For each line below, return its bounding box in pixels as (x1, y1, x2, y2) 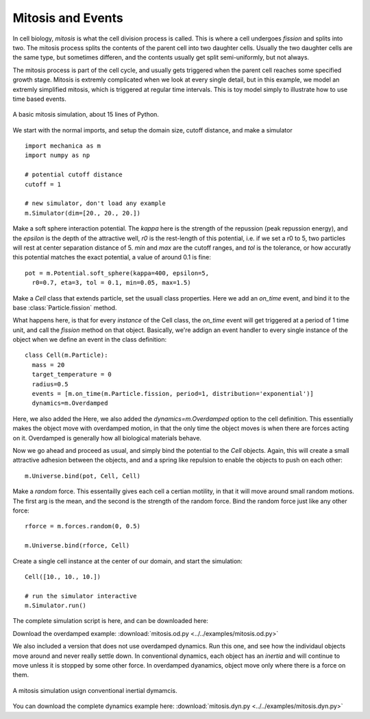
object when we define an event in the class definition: (12, 335, 167, 344)
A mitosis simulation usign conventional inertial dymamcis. (12, 686, 177, 694)
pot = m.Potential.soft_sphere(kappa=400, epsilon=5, (25, 269, 209, 277)
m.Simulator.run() (25, 602, 87, 610)
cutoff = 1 (25, 180, 62, 188)
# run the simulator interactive (25, 592, 137, 600)
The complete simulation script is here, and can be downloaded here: (12, 617, 209, 625)
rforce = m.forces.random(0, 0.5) (25, 522, 140, 530)
